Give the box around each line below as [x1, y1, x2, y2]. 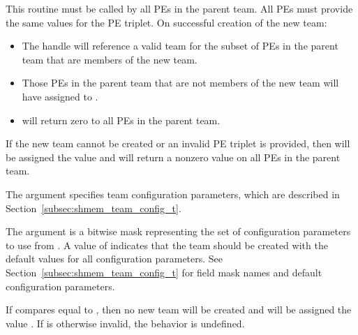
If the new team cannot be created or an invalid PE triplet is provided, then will [6, 136, 350, 151]
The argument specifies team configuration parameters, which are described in [6, 186, 340, 201]
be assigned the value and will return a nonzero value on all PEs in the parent [6, 149, 341, 164]
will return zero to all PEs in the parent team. [22, 112, 221, 127]
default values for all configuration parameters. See [6, 251, 223, 266]
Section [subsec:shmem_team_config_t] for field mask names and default [6, 265, 322, 279]
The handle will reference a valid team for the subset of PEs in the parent [22, 38, 338, 53]
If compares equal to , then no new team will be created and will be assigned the [6, 302, 352, 317]
